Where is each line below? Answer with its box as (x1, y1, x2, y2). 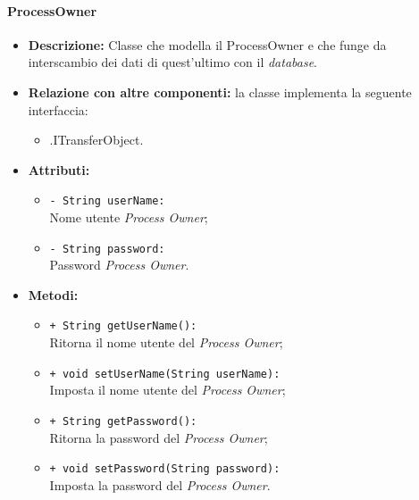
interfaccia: (28, 100, 88, 119)
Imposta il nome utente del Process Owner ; (49, 380, 286, 399)
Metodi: (28, 285, 79, 304)
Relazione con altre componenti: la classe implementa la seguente (28, 82, 412, 101)
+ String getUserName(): (49, 320, 197, 333)
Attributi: (28, 160, 90, 179)
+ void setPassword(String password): (49, 462, 281, 476)
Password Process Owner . (49, 255, 189, 274)
